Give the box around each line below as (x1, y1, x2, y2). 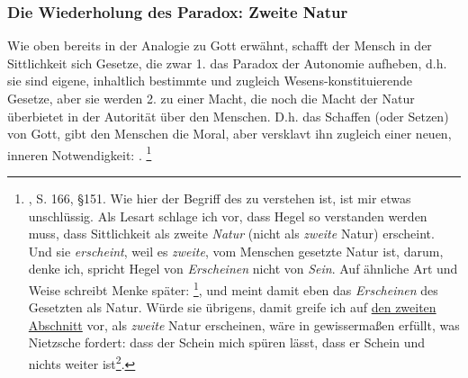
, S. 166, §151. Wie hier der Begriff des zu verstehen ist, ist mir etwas (28, 189, 411, 208)
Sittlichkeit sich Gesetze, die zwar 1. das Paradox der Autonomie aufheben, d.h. (7, 53, 447, 72)
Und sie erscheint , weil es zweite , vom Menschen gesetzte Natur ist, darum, (28, 241, 444, 260)
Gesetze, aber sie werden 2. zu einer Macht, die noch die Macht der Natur (7, 89, 415, 107)
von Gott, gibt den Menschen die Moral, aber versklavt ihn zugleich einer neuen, (7, 124, 452, 143)
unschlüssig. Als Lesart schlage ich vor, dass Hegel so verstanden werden (28, 206, 427, 225)
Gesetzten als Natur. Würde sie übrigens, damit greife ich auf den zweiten (28, 298, 436, 317)
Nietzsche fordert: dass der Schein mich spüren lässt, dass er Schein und (28, 333, 426, 352)
